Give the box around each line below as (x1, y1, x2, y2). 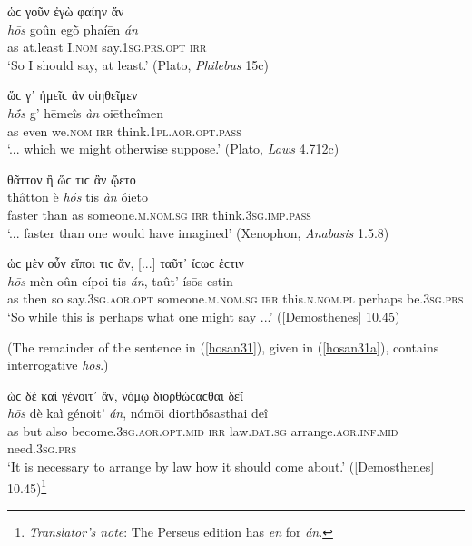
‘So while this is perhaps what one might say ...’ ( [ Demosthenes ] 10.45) (7, 306, 400, 325)
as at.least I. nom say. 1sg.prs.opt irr (7, 37, 207, 56)
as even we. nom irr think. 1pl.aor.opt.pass (7, 121, 241, 140)
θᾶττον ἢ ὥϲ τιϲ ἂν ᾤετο (7, 169, 136, 188)
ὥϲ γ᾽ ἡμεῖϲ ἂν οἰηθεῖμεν (7, 85, 138, 104)
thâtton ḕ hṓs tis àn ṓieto (7, 187, 148, 206)
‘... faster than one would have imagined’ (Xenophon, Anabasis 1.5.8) (7, 223, 389, 242)
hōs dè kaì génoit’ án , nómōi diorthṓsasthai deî (7, 403, 268, 422)
